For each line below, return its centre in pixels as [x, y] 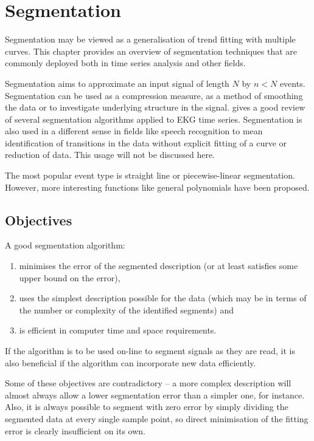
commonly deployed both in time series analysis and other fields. [125, 63]
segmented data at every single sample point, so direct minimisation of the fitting [157, 418]
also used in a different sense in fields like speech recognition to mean [134, 131]
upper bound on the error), [70, 277]
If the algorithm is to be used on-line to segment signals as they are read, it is [150, 351]
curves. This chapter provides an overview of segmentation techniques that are [151, 51]
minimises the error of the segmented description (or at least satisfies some [159, 266]
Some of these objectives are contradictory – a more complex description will [148, 383]
